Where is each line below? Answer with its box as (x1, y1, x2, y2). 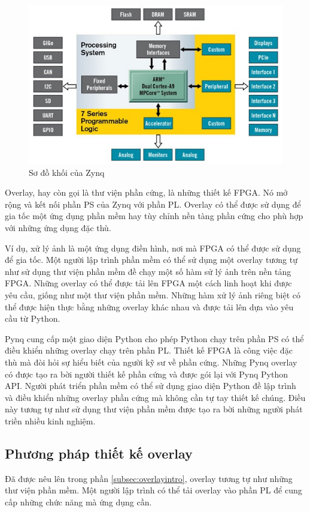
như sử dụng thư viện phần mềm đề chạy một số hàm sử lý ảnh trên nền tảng (5, 265, 291, 277)
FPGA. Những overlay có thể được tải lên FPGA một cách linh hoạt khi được (5, 277, 292, 289)
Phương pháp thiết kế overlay (5, 444, 193, 462)
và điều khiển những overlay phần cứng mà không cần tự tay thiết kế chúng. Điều (5, 391, 306, 403)
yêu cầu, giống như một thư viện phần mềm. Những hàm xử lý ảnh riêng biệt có (5, 288, 300, 301)
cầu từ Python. (5, 312, 60, 325)
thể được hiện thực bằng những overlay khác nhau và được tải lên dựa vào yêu (5, 300, 294, 313)
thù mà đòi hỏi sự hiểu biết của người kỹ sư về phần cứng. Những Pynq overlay (5, 355, 297, 368)
